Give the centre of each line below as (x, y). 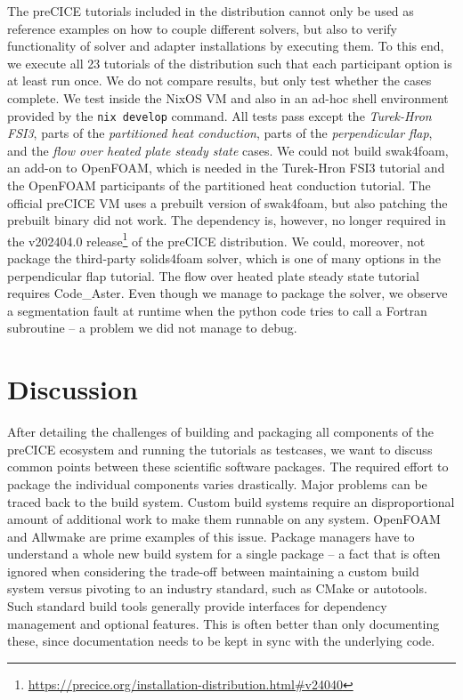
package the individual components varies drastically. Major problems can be (217, 483)
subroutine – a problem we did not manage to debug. (152, 328)
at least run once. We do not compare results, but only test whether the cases (219, 80)
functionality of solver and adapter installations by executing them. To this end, (226, 46)
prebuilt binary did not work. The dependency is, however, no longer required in (227, 220)
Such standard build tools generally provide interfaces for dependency (197, 606)
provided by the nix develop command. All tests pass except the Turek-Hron (219, 115)
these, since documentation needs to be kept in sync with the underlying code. (221, 641)
